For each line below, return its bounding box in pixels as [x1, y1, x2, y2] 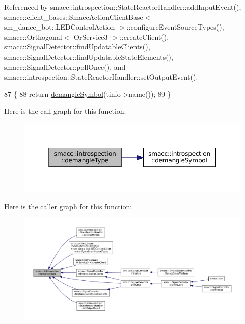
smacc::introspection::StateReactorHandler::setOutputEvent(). [4, 71, 198, 82]
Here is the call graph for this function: [4, 106, 126, 116]
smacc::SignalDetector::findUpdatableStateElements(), [4, 51, 173, 62]
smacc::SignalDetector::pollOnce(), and [4, 61, 126, 72]
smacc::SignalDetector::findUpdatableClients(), [4, 41, 150, 52]
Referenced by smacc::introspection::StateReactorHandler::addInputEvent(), [4, 2, 241, 12]
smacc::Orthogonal [4, 31, 62, 42]
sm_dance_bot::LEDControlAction [4, 21, 115, 32]
